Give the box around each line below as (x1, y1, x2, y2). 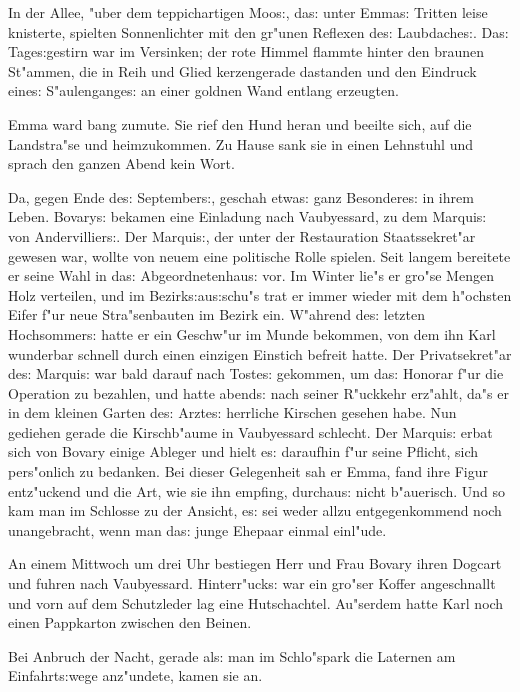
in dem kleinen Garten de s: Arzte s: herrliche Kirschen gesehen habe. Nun (8, 402, 457, 423)
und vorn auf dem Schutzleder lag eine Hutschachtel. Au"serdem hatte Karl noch (8, 592, 504, 613)
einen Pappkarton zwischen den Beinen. (8, 612, 252, 633)
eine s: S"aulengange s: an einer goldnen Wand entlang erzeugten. (8, 80, 399, 101)
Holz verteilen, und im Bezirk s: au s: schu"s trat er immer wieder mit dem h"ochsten (8, 284, 512, 305)
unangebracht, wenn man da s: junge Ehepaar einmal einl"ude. (8, 519, 387, 540)
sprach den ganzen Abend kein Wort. (8, 153, 235, 174)
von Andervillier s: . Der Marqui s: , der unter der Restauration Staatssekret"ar (8, 225, 476, 246)
